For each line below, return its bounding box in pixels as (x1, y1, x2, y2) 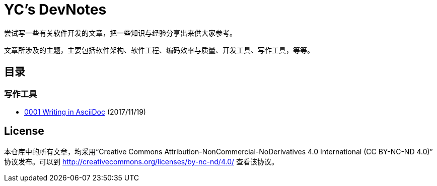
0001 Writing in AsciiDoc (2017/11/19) (24, 107, 146, 116)
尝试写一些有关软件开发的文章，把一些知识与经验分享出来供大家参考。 (4, 28, 237, 37)
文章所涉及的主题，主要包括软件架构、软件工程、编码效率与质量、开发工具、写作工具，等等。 (4, 45, 314, 54)
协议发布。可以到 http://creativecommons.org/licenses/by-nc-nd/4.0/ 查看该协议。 (4, 157, 278, 166)
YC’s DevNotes (4, 1, 107, 18)
